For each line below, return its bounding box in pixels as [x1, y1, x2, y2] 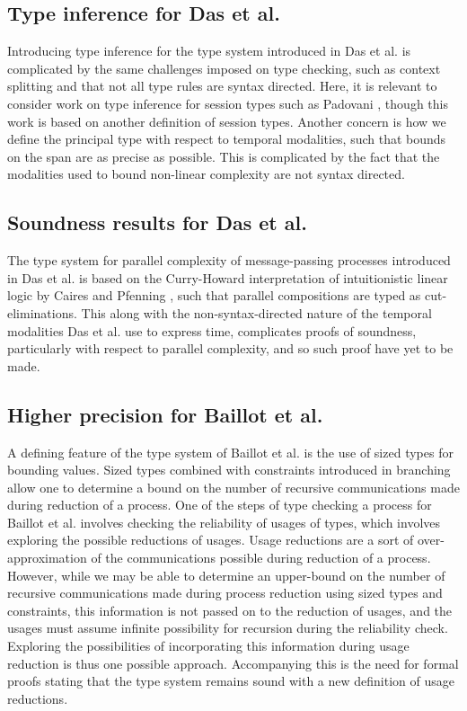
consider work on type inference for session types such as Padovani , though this [7, 93, 448, 112]
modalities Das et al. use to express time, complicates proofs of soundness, [7, 321, 417, 340]
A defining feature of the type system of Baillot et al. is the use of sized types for [7, 442, 454, 461]
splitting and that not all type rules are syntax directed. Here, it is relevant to [7, 76, 437, 95]
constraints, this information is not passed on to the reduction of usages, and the [7, 600, 453, 619]
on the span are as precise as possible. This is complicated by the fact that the [7, 147, 440, 165]
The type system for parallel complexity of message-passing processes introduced [7, 251, 451, 270]
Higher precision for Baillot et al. [7, 400, 323, 428]
